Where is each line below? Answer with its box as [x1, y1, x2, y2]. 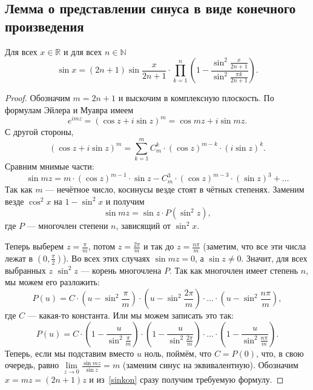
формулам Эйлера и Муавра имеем [5, 103, 134, 116]
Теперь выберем [5, 240, 64, 253]
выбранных [5, 263, 46, 276]
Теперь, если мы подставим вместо [5, 346, 134, 359]
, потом [88, 240, 116, 253]
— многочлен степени [27, 219, 108, 232]
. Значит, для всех [241, 251, 308, 264]
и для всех [63, 45, 102, 58]
